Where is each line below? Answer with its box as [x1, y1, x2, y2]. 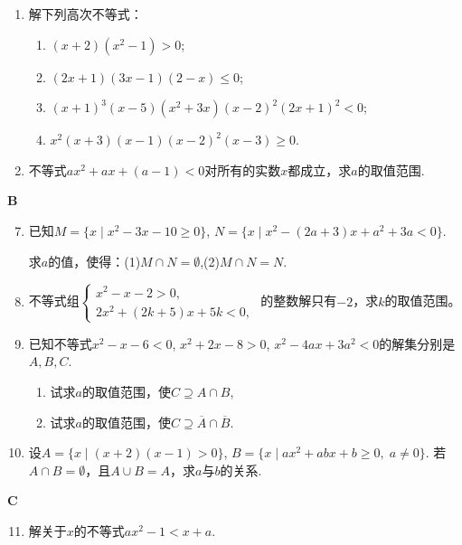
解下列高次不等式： [28, 5, 143, 23]
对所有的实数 [204, 160, 281, 179]
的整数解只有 [260, 291, 337, 310]
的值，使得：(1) [48, 251, 141, 270]
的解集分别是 [379, 334, 456, 352]
